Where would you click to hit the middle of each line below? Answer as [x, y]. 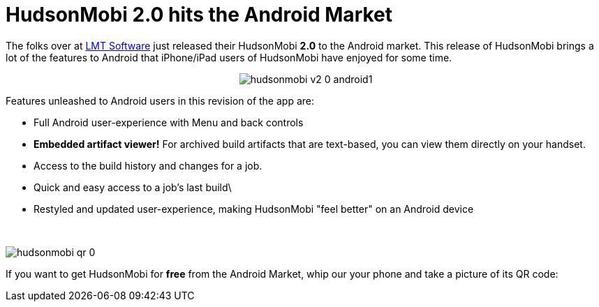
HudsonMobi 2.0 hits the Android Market [199, 15]
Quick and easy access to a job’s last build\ [133, 187]
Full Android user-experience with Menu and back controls [169, 122]
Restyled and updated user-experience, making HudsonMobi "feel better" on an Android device [254, 209]
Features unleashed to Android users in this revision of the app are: [160, 100]
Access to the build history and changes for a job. [148, 165]
